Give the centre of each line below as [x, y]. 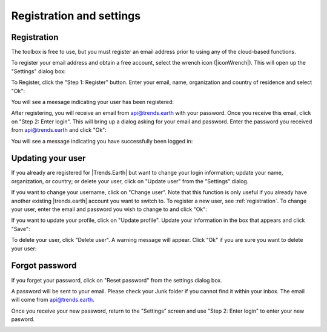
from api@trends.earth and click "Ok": [59, 130]
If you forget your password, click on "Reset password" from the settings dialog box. [117, 280]
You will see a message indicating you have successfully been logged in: [102, 141]
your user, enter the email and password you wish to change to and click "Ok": [109, 209]
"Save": [21, 229]
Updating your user [48, 158]
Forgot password [44, 266]
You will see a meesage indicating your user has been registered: [93, 102]
